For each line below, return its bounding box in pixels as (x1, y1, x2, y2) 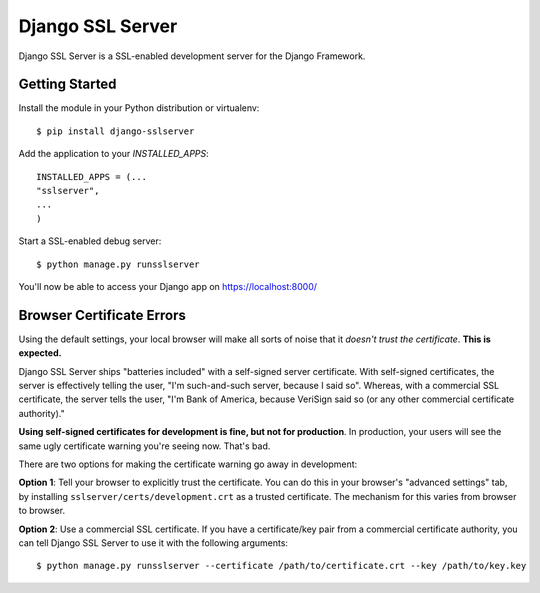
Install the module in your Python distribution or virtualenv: (18, 102, 260, 114)
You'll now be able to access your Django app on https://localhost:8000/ (18, 280, 318, 292)
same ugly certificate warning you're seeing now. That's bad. (18, 440, 271, 452)
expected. (18, 347, 62, 359)
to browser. (18, 505, 65, 517)
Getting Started (18, 76, 117, 93)
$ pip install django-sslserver (36, 125, 195, 137)
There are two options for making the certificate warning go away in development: (18, 458, 358, 470)
